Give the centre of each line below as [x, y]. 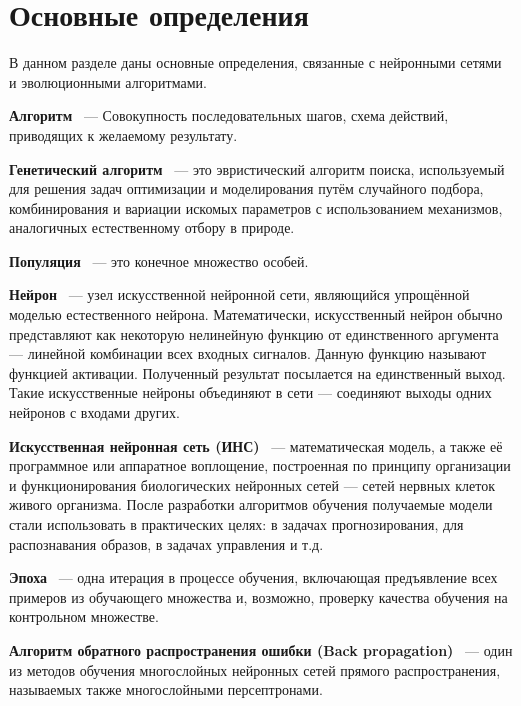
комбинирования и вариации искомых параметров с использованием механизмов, [256, 207]
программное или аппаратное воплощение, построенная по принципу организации [260, 465]
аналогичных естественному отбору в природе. [152, 227]
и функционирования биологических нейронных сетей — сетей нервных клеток [252, 484]
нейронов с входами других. [94, 412]
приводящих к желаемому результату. [123, 134]
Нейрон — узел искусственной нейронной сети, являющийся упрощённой [239, 294]
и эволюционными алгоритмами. [108, 81]
